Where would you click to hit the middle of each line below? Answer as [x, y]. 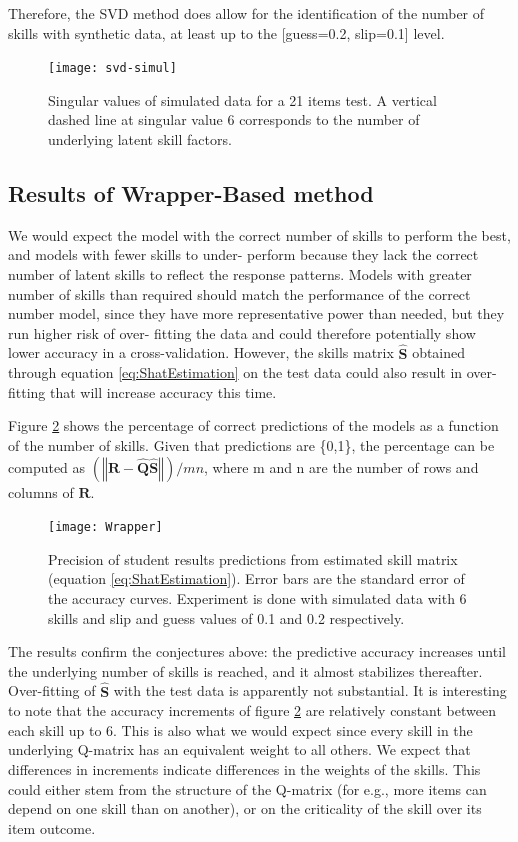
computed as [47, 466]
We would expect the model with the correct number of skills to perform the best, [259, 234]
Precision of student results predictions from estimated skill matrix [253, 558]
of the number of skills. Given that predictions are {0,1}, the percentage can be [251, 444]
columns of [41, 491]
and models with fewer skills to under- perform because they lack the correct [243, 254]
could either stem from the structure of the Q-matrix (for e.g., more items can [247, 788]
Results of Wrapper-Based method [191, 193]
